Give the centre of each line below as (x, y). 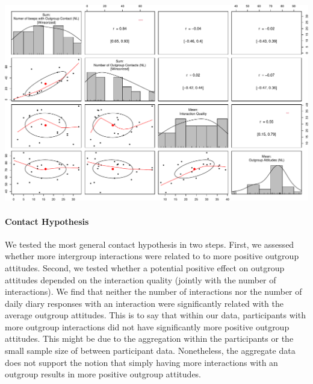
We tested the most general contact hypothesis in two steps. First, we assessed (150, 244)
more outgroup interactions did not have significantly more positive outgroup (147, 326)
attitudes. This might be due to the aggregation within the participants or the (149, 338)
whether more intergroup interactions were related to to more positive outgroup (152, 256)
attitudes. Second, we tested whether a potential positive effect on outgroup (145, 267)
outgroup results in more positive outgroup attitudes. (103, 374)
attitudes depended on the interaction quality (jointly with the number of (141, 279)
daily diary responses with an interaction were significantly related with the (144, 303)
